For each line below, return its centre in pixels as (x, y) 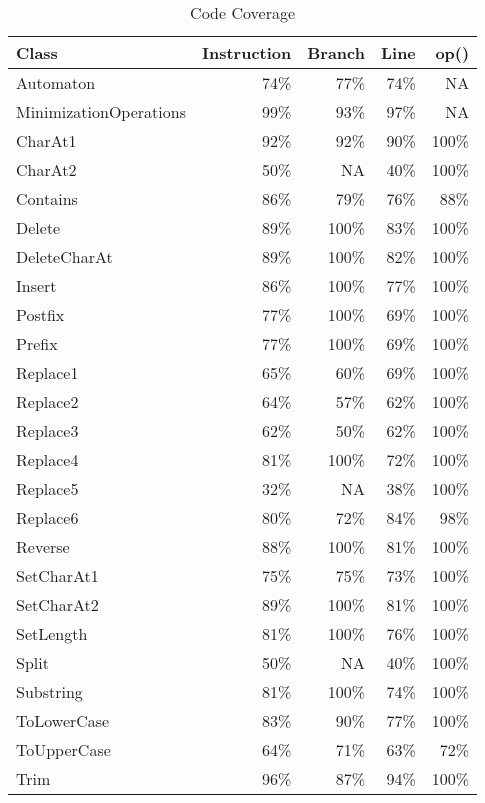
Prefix (37, 343)
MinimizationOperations (101, 111)
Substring (49, 691)
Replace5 (47, 488)
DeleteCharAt (64, 256)
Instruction (246, 52)
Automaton (56, 82)
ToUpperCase (63, 749)
